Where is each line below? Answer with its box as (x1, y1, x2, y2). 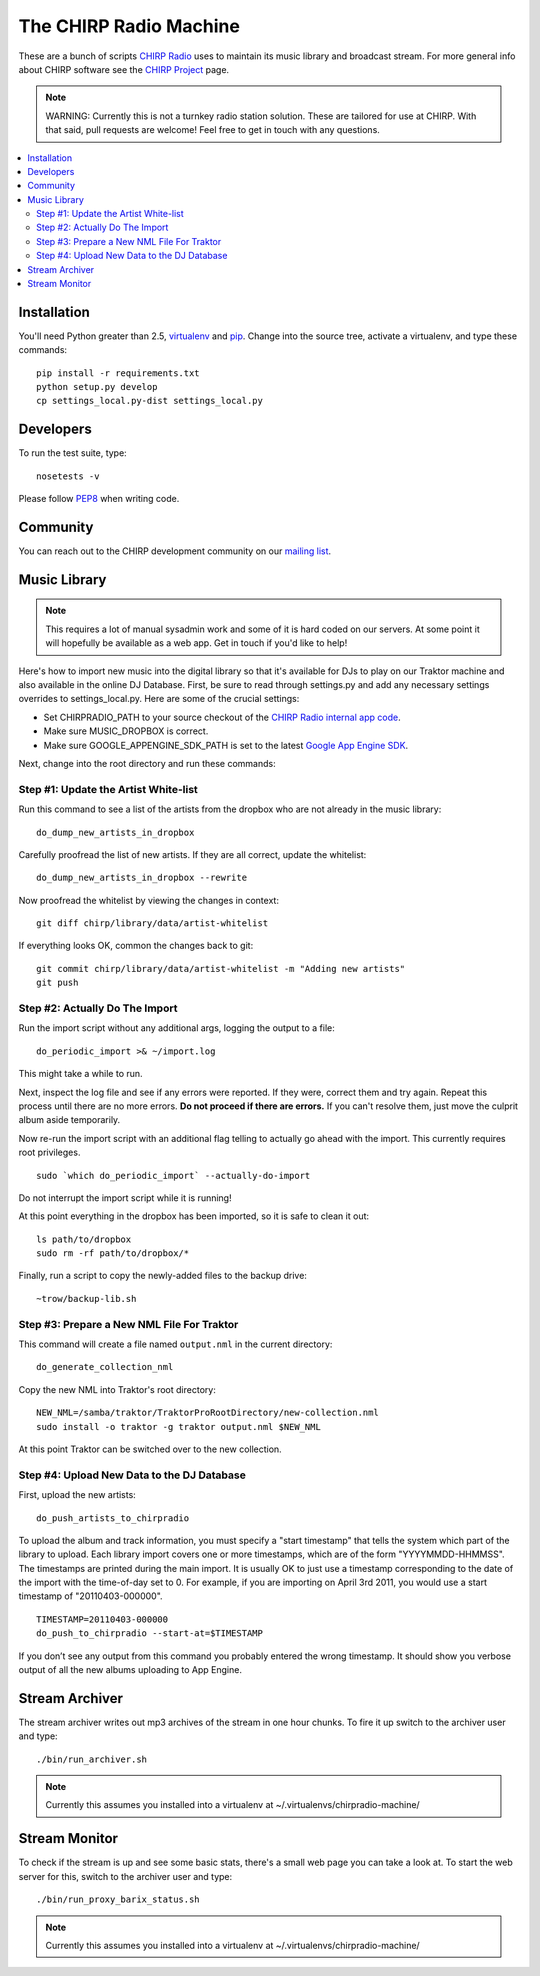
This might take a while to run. (18, 1068, 144, 1080)
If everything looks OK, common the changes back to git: (18, 940, 254, 952)
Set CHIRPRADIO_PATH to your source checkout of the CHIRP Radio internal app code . (43, 711, 401, 723)
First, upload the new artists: (18, 1489, 137, 1501)
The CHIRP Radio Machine (18, 15, 240, 37)
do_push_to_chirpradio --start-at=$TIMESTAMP (36, 1628, 264, 1639)
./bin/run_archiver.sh (36, 1753, 148, 1765)
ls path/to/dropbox (36, 1233, 132, 1245)
